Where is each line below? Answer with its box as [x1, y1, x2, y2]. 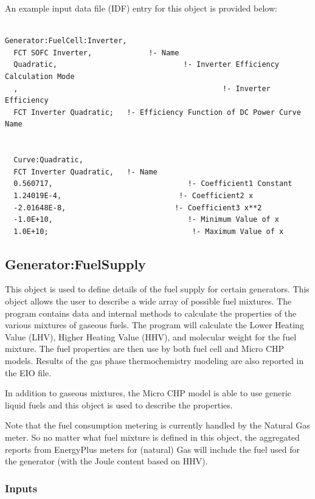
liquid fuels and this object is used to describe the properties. [5, 398, 233, 411]
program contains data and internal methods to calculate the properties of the [5, 306, 297, 319]
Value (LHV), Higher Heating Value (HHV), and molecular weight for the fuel [5, 330, 297, 343]
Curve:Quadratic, [13, 156, 83, 165]
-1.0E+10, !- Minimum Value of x [13, 215, 280, 224]
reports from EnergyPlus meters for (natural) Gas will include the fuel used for [5, 442, 300, 455]
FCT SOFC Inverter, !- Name [13, 48, 179, 57]
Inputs [5, 480, 38, 495]
